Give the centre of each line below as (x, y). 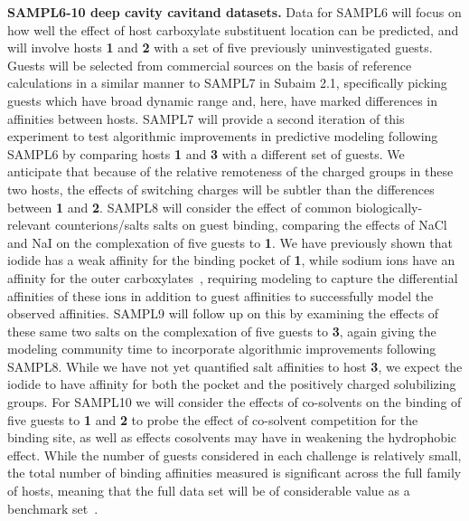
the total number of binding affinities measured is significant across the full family (234, 473)
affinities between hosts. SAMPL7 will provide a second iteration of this (206, 118)
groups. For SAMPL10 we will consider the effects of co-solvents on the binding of (234, 402)
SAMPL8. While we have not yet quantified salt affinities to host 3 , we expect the (235, 366)
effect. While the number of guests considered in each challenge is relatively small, (234, 455)
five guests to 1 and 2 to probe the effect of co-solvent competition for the (213, 419)
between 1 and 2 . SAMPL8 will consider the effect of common (179, 207)
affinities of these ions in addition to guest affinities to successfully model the (220, 295)
